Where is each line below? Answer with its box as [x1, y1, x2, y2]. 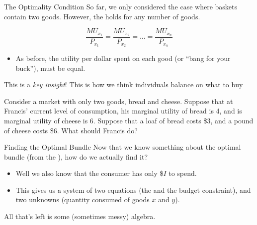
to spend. [169, 168, 197, 178]
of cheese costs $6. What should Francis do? [4, 125, 138, 135]
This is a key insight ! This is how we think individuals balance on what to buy [4, 79, 243, 90]
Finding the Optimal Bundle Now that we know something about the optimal [4, 142, 241, 152]
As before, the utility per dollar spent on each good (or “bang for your [15, 53, 231, 63]
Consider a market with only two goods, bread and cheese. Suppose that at [4, 96, 233, 106]
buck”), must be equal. [15, 62, 86, 73]
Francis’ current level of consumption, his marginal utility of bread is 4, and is [4, 106, 242, 116]
